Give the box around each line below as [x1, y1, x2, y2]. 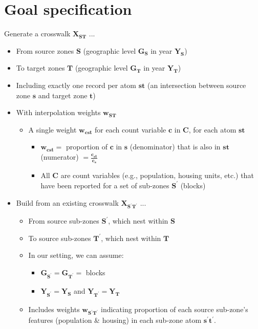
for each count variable [94, 124, 166, 135]
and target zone [38, 90, 88, 100]
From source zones [16, 45, 74, 56]
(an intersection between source [147, 80, 246, 91]
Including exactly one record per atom [16, 80, 137, 91]
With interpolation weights [16, 107, 101, 118]
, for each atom [188, 124, 236, 135]
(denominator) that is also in [130, 141, 221, 152]
